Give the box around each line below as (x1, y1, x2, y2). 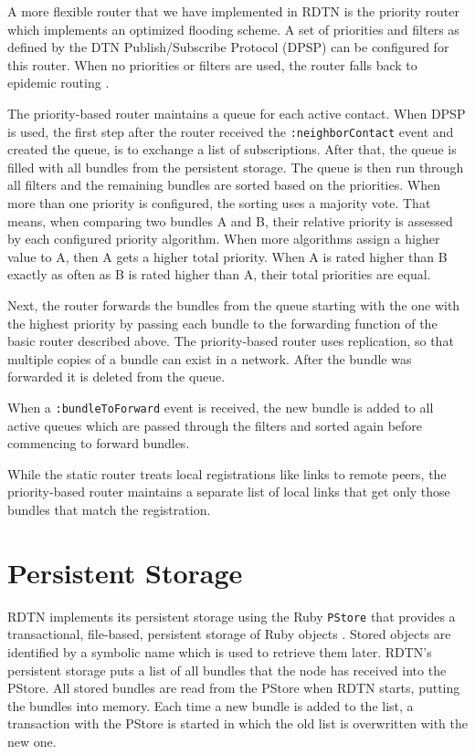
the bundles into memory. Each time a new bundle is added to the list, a (7, 696, 414, 715)
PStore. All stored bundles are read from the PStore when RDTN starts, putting (7, 678, 460, 697)
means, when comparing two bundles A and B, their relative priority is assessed (7, 211, 453, 230)
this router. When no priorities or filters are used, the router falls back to (7, 55, 417, 74)
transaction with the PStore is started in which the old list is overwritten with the (7, 714, 468, 733)
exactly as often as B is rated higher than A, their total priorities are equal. (7, 265, 431, 284)
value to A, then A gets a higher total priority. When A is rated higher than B (7, 246, 448, 266)
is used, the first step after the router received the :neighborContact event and (7, 121, 454, 141)
